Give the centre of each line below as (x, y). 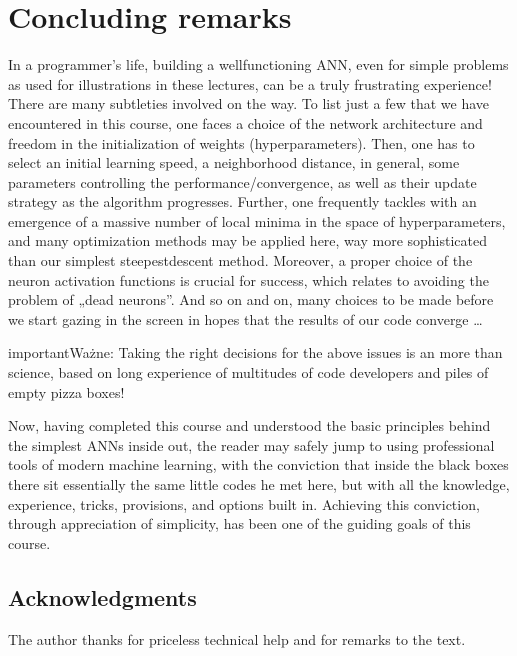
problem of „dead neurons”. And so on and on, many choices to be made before (251, 299)
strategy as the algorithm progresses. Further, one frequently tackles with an (242, 201)
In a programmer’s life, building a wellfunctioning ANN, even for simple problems (258, 64)
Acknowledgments (102, 596)
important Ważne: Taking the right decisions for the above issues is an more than (255, 352)
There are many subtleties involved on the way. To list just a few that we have (248, 103)
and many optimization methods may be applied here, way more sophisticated (248, 240)
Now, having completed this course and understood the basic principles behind (249, 425)
